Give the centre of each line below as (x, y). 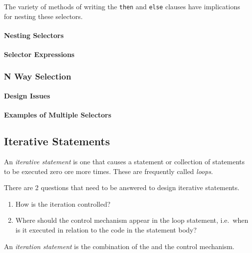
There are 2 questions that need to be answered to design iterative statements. (122, 187)
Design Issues (27, 96)
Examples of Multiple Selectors (58, 115)
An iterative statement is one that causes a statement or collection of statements (125, 162)
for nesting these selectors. (43, 16)
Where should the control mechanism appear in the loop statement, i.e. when (132, 220)
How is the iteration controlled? (63, 204)
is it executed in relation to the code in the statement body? (106, 230)
